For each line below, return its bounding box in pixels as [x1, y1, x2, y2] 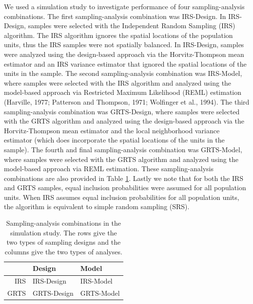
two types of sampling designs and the [6, 237, 121, 247]
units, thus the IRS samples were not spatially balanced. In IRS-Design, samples [4, 39, 244, 50]
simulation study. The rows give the [10, 227, 117, 237]
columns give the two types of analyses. [4, 246, 122, 256]
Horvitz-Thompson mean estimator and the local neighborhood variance [4, 125, 220, 135]
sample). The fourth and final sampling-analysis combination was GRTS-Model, [4, 144, 242, 154]
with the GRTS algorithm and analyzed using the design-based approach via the [4, 116, 244, 126]
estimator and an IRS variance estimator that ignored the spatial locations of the [4, 58, 247, 69]
